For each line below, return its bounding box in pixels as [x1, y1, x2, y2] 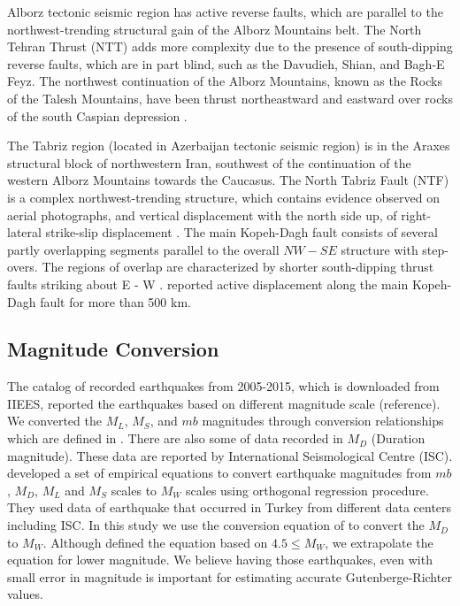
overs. [7, 257, 38, 276]
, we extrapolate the [325, 533, 433, 551]
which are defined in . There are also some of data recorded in [7, 429, 343, 448]
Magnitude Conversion [7, 335, 219, 363]
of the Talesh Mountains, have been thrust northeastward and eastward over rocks [7, 88, 453, 107]
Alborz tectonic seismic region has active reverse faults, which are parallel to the [7, 3, 443, 20]
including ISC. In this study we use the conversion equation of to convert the [7, 516, 425, 534]
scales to [111, 480, 157, 499]
